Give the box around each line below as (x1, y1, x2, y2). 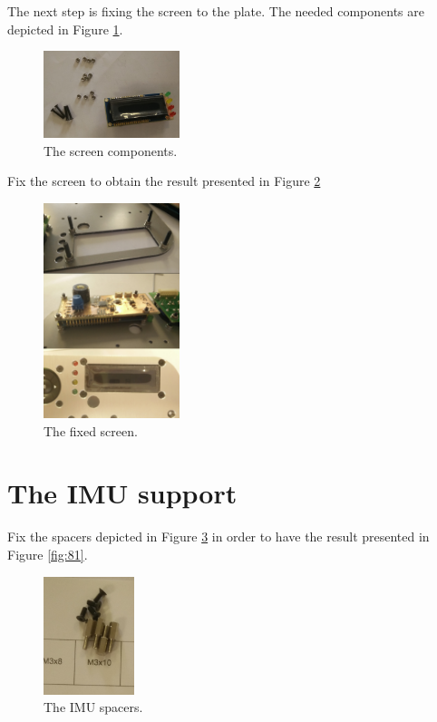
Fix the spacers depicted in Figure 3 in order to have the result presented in (7, 527, 430, 546)
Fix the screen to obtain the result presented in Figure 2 (7, 171, 321, 190)
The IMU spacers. (44, 698, 143, 717)
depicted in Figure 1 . (7, 19, 123, 38)
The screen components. (44, 141, 178, 160)
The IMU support (7, 474, 238, 512)
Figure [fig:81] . (7, 545, 88, 563)
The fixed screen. (44, 421, 138, 440)
